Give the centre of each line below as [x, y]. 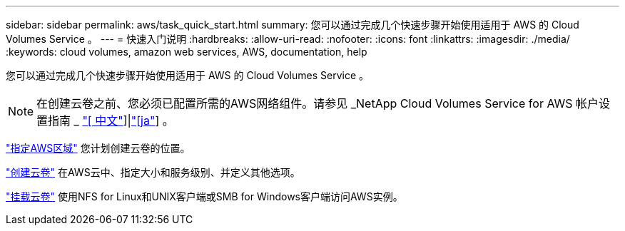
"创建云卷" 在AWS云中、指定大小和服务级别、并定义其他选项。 [153, 172]
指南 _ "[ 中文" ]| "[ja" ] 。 [111, 120]
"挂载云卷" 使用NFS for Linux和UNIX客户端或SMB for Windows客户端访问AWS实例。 [204, 196]
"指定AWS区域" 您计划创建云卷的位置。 [98, 148]
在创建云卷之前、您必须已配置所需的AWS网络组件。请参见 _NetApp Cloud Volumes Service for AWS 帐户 [318, 103]
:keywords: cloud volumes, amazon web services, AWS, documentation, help [187, 52]
